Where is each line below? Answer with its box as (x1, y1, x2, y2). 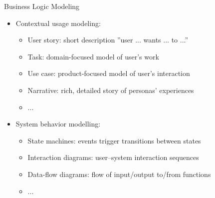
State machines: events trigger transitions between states (27, 135, 201, 145)
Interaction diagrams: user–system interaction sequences (27, 152, 199, 162)
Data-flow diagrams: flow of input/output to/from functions (27, 168, 211, 179)
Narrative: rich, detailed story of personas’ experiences (27, 84, 194, 95)
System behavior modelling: (15, 118, 101, 129)
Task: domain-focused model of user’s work (27, 51, 159, 61)
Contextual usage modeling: (15, 17, 101, 28)
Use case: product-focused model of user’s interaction (27, 68, 190, 78)
